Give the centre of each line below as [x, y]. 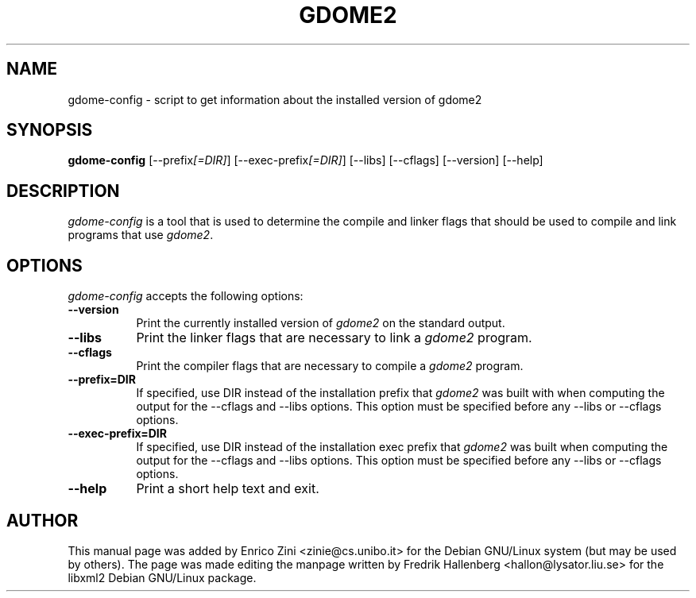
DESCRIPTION [63, 191]
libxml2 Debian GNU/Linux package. [162, 577]
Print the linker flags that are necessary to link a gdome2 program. [334, 338]
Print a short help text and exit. [228, 489]
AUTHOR [43, 520]
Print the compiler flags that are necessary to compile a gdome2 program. [330, 366]
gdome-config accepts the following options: [186, 296]
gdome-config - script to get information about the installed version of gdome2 [275, 99]
